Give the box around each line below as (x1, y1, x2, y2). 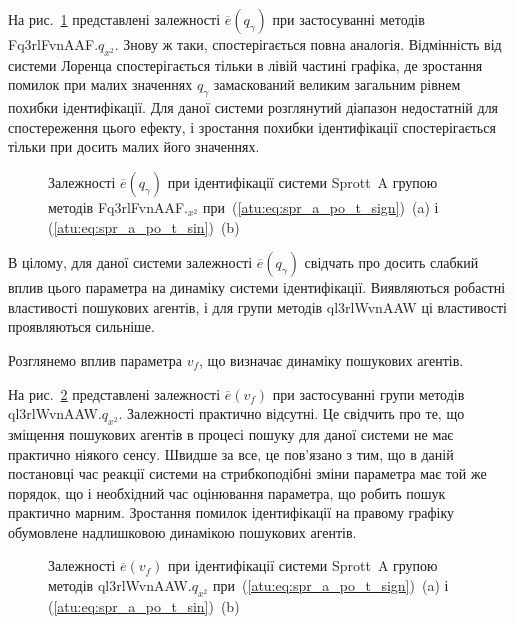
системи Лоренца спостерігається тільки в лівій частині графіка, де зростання (8, 54, 483, 75)
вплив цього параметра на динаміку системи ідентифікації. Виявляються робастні (8, 277, 506, 298)
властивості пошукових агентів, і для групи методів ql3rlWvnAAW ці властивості (8, 296, 507, 317)
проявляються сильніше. (8, 316, 155, 337)
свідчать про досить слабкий (304, 252, 479, 273)
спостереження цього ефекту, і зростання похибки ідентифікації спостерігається (8, 116, 496, 137)
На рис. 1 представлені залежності (8, 9, 221, 29)
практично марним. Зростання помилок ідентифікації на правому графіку (8, 502, 455, 523)
